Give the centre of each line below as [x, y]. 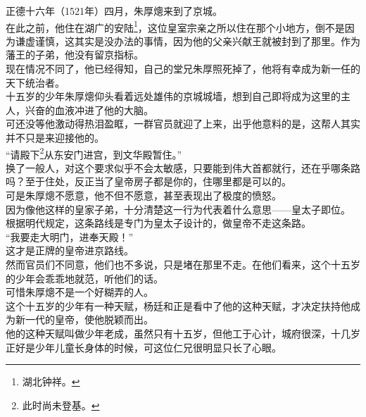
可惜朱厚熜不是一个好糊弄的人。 [80, 292]
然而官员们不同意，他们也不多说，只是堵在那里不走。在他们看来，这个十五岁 [183, 264]
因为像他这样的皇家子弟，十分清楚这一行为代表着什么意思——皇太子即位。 [178, 209]
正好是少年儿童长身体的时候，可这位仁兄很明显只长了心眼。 [144, 347]
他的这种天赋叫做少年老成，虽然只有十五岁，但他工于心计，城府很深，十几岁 [183, 333]
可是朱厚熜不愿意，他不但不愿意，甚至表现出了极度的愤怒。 [144, 195]
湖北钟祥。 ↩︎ [51, 381]
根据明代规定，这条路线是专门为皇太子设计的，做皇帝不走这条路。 [158, 223]
